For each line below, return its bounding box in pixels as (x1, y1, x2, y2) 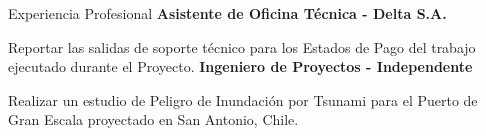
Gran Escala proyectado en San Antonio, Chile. (8, 109, 299, 130)
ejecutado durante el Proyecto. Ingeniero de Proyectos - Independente (8, 56, 473, 77)
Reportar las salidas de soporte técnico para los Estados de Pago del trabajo (8, 36, 476, 57)
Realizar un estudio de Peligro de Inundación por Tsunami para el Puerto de (8, 89, 478, 110)
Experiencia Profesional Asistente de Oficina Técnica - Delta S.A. (8, 3, 447, 23)
